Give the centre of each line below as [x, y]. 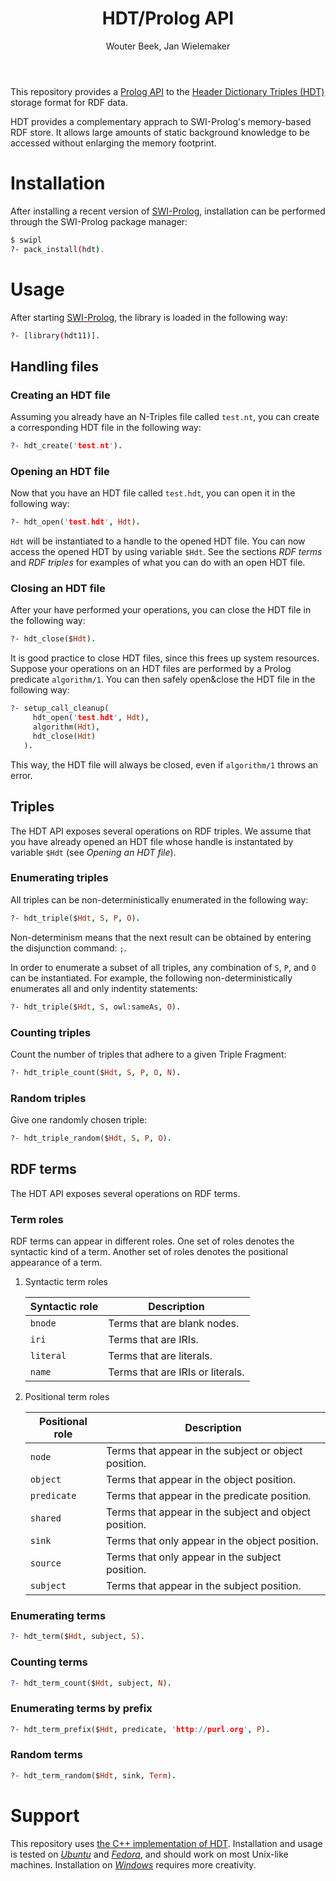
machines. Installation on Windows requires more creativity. [133, 1864]
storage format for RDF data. [69, 102]
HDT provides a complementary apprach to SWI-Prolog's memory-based [161, 121]
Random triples [48, 1098]
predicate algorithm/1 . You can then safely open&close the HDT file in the [163, 679]
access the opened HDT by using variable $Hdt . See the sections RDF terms [166, 552]
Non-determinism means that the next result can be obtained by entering [161, 937]
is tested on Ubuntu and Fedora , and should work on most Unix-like [149, 1854]
